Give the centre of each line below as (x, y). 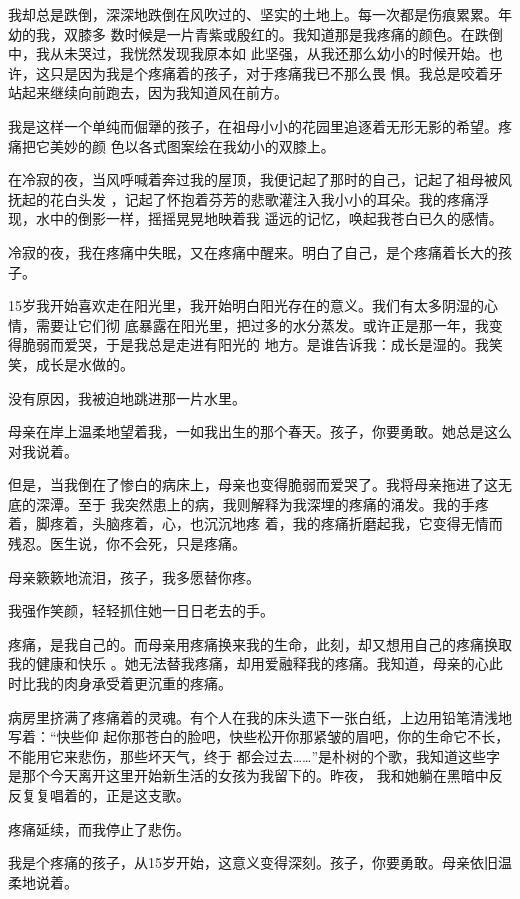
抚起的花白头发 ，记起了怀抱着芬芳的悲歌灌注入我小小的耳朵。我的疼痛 (241, 198)
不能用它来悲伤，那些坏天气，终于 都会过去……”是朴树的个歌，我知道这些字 (254, 755)
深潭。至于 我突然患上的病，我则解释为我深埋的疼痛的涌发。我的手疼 (262, 503)
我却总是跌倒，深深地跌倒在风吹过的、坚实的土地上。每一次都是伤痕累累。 (253, 14)
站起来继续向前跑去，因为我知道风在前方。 (148, 92)
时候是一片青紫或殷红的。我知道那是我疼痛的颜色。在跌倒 (313, 33)
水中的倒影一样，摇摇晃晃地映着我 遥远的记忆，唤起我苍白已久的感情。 (269, 218)
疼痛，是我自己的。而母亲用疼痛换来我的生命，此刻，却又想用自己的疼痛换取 (260, 643)
